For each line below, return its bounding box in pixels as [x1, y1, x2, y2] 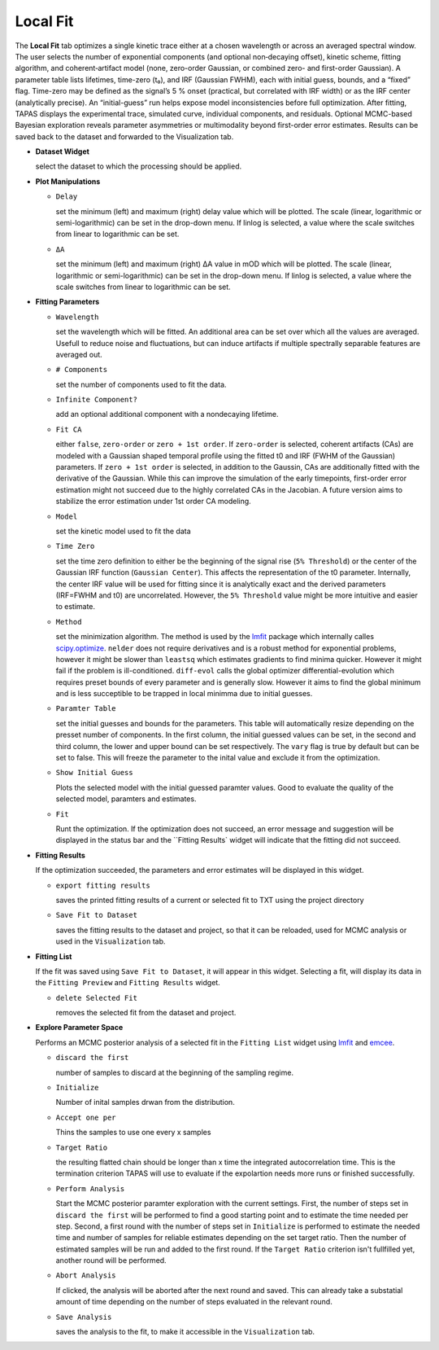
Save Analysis [55, 1312, 112, 1322]
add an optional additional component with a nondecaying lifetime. [55, 410, 279, 419]
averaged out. [55, 349, 103, 359]
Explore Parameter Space [35, 1023, 124, 1032]
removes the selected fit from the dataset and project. [55, 1008, 237, 1018]
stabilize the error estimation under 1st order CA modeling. [55, 497, 251, 506]
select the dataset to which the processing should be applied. [35, 161, 242, 171]
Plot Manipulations [35, 176, 101, 186]
